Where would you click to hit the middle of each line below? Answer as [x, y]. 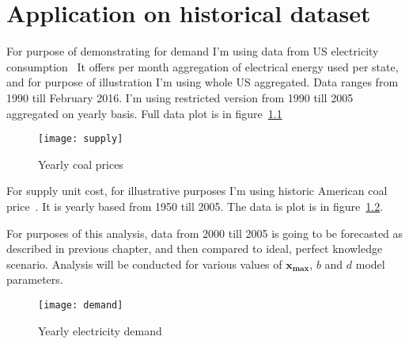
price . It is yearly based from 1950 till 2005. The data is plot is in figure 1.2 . [195, 206]
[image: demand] [81, 305]
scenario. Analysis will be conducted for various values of [144, 264]
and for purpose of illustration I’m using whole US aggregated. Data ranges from [203, 82]
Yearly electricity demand [100, 330]
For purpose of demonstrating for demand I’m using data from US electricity [193, 51]
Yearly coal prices [81, 164]
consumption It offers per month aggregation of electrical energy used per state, [203, 66]
